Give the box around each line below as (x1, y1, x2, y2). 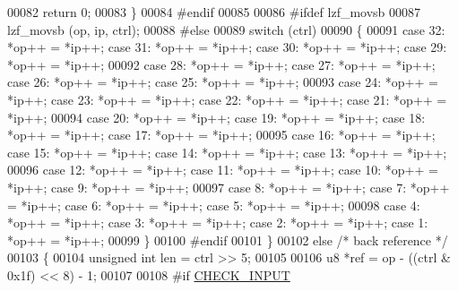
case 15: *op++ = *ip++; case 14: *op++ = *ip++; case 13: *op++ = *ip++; (7, 142, 447, 161)
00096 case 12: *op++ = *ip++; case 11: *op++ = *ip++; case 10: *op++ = (7, 160, 438, 179)
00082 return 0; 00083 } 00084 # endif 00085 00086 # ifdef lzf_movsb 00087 (7, 3, 421, 21)
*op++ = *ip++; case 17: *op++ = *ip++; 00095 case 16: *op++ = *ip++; (7, 125, 436, 144)
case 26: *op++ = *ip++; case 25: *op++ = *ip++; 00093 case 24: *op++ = (7, 73, 438, 91)
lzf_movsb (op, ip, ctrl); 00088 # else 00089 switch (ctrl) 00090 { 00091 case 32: (7, 20, 445, 39)
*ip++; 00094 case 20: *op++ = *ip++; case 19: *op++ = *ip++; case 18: (7, 107, 426, 126)
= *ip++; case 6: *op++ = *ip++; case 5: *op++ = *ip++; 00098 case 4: (7, 195, 420, 214)
